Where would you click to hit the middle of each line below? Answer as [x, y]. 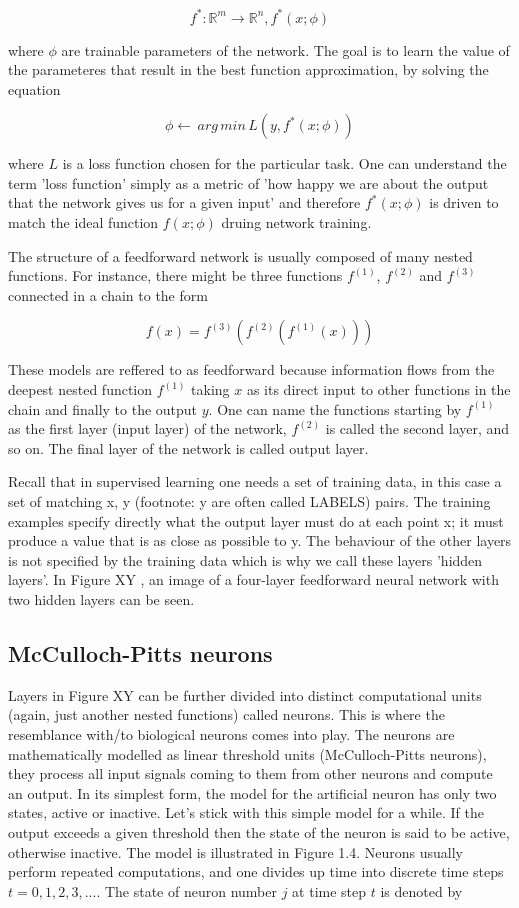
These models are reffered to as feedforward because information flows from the [251, 369]
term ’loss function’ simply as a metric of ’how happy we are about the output [248, 182]
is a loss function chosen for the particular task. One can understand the [284, 163]
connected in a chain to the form [108, 294]
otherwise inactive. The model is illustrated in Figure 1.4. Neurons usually [235, 851]
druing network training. [296, 222]
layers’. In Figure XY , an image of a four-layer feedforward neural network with [253, 579]
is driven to [464, 202]
